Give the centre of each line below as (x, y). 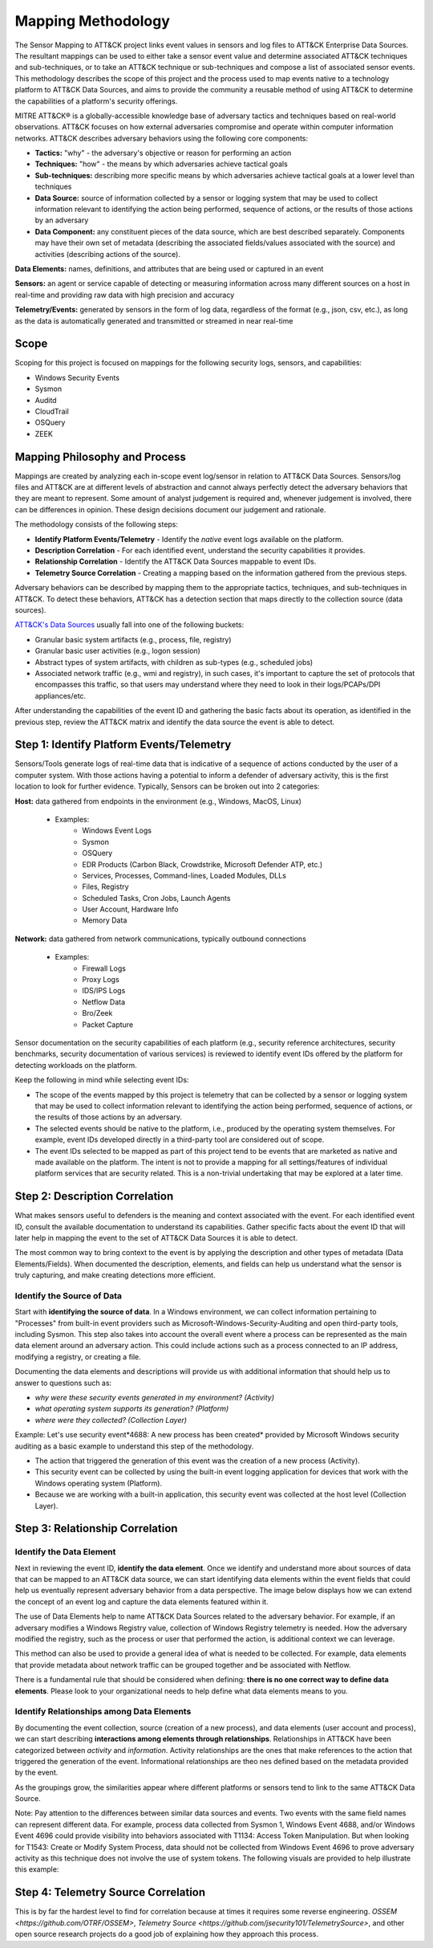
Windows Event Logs (117, 830)
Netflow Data (104, 1002)
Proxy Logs (101, 980)
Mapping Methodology (92, 21)
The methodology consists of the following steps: (97, 524)
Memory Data (105, 920)
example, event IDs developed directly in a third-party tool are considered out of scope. (180, 1139)
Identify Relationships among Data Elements (103, 1712)
